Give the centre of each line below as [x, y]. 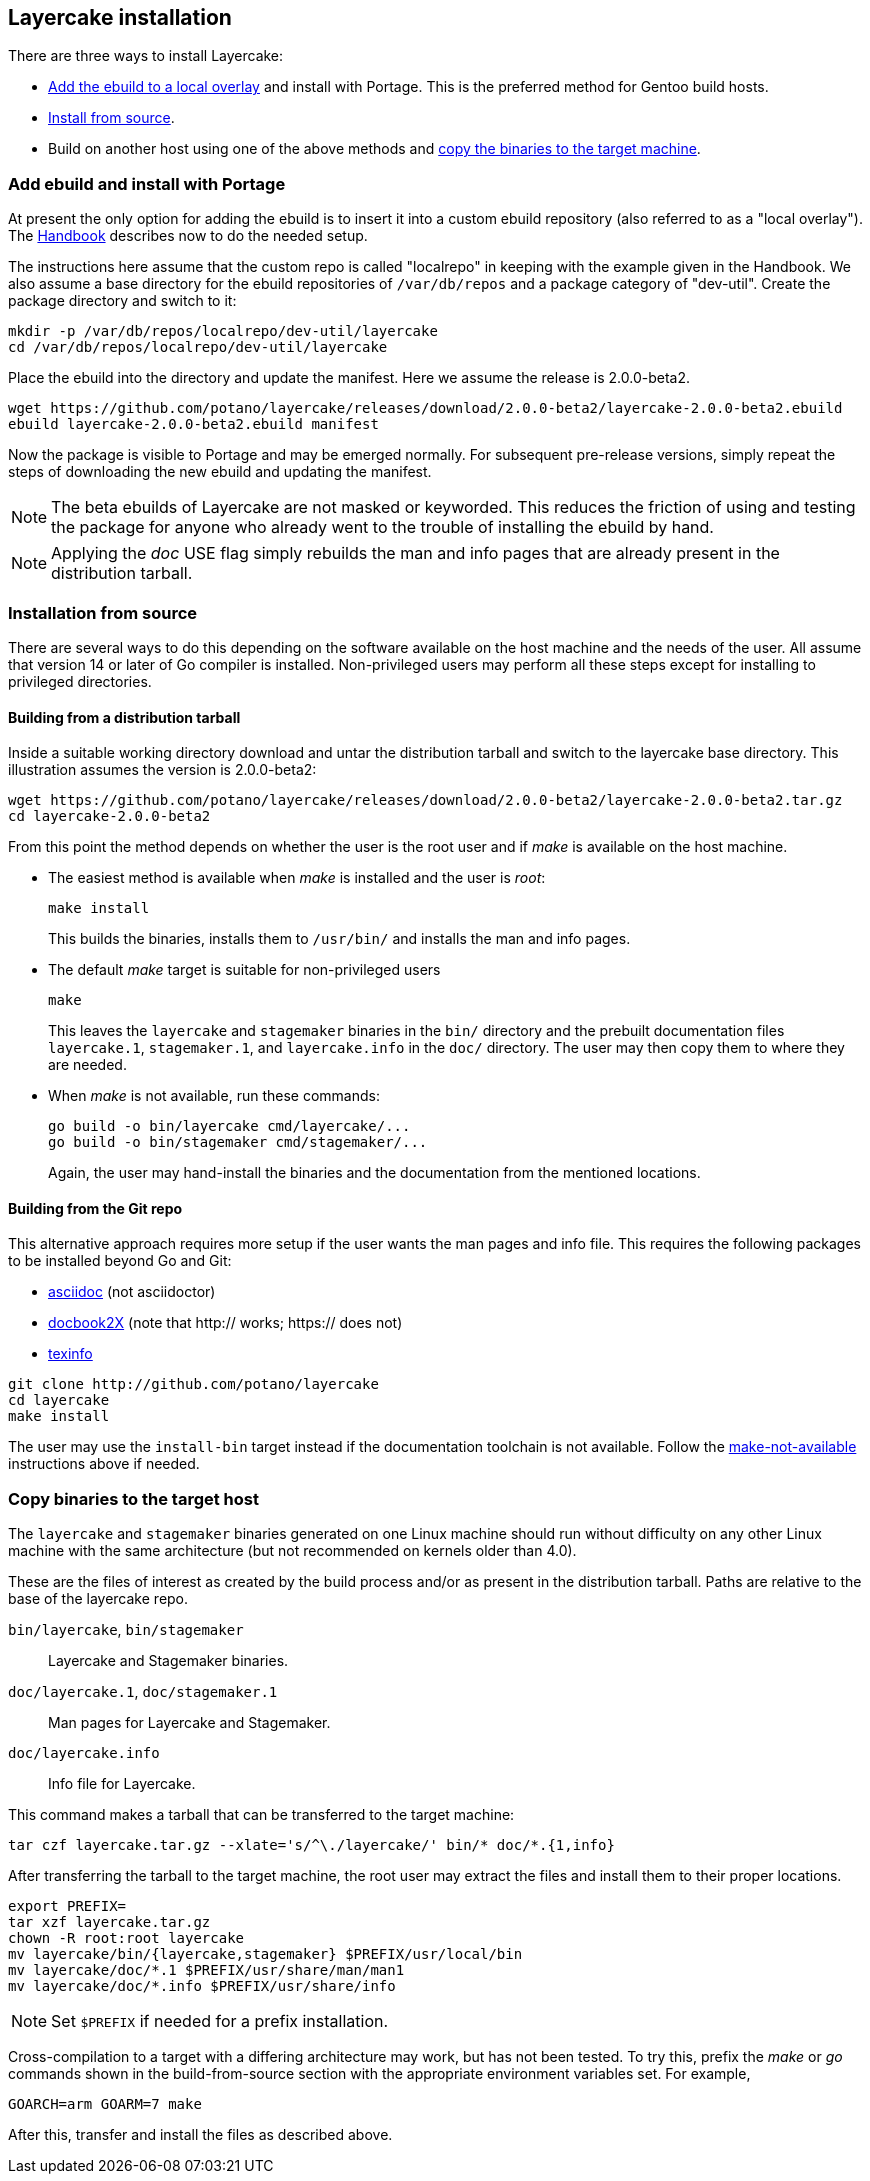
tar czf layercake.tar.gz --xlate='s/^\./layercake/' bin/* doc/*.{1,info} [311, 1845]
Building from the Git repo [95, 1208]
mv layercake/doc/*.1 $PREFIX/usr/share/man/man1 [206, 1970]
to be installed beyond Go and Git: [120, 1261]
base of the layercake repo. [98, 1599]
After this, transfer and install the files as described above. [200, 2135]
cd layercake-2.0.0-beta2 [109, 816]
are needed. [87, 1065]
